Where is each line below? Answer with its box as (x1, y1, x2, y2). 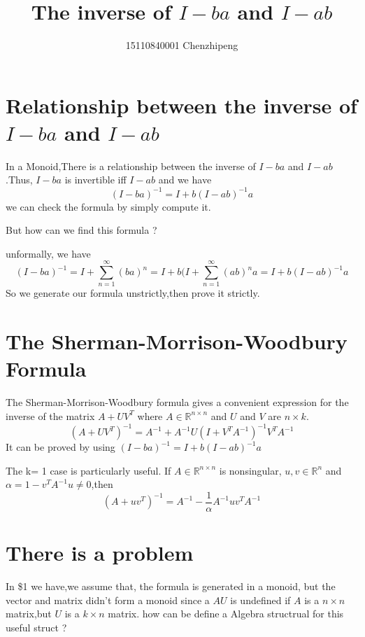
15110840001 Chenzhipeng (125, 38, 238, 52)
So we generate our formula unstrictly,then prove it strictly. (6, 286, 260, 300)
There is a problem (6, 538, 194, 567)
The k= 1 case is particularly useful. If (6, 463, 171, 477)
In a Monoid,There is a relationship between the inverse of (6, 158, 256, 173)
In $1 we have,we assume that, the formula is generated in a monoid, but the (6, 579, 336, 593)
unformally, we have (6, 246, 91, 260)
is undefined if (230, 592, 291, 607)
